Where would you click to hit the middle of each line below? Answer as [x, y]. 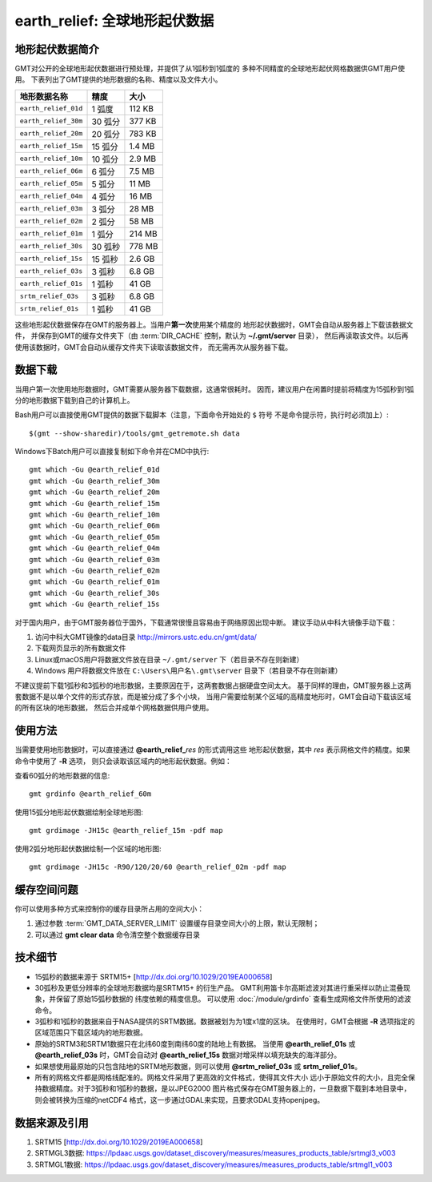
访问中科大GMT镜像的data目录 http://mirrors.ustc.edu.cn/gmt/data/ [146, 637]
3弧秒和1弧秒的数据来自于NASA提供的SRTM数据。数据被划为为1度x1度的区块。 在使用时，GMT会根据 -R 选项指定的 [225, 1022]
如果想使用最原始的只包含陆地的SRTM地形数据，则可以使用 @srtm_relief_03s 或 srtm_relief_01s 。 [198, 1066]
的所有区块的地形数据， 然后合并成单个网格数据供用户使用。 [114, 708]
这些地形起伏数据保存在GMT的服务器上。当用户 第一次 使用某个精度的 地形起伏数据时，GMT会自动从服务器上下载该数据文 [214, 324]
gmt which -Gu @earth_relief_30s [94, 593]
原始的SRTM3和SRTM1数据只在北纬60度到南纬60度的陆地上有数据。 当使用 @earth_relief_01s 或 [195, 1043]
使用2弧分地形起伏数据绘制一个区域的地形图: [88, 848]
